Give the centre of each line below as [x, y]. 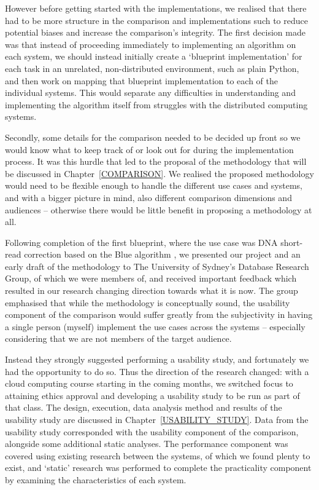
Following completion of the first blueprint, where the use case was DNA [141, 242]
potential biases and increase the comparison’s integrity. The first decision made [155, 32]
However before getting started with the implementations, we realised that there [156, 8]
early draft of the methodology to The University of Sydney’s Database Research [157, 266]
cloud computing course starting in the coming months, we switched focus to [149, 383]
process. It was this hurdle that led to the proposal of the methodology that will [156, 161]
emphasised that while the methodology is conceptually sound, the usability [148, 302]
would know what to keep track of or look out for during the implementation [149, 149]
